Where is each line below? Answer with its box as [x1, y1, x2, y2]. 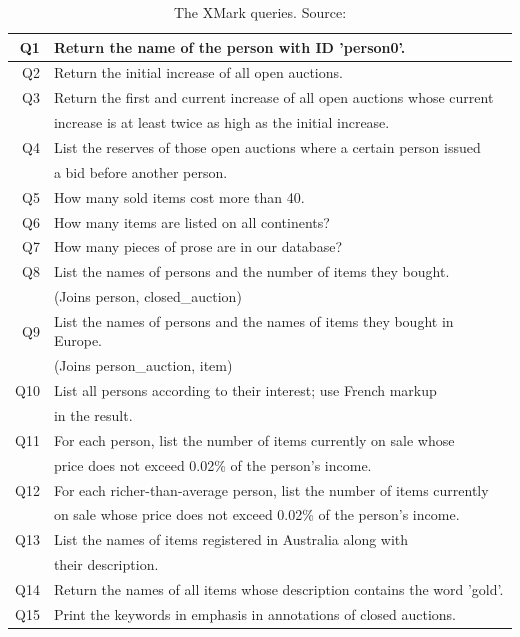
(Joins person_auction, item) [53, 355, 233, 376]
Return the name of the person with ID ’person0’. [53, 36, 406, 57]
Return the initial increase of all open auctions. [53, 62, 343, 83]
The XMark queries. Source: [173, 2, 347, 22]
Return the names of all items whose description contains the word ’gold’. [53, 578, 504, 599]
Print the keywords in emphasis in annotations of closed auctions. [53, 603, 456, 624]
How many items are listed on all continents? [53, 211, 330, 232]
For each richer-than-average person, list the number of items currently [53, 479, 489, 500]
